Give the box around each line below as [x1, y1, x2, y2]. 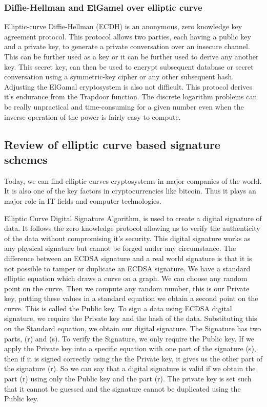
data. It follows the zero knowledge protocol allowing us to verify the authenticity [4, 223, 260, 233]
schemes [4, 151, 48, 167]
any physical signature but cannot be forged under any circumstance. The [4, 243, 236, 253]
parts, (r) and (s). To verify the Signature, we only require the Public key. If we [4, 333, 254, 344]
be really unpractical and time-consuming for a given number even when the [4, 101, 244, 112]
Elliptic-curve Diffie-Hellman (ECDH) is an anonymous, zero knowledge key [4, 21, 242, 32]
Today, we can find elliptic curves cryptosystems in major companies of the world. [4, 175, 262, 186]
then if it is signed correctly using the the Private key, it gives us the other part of [4, 353, 262, 363]
